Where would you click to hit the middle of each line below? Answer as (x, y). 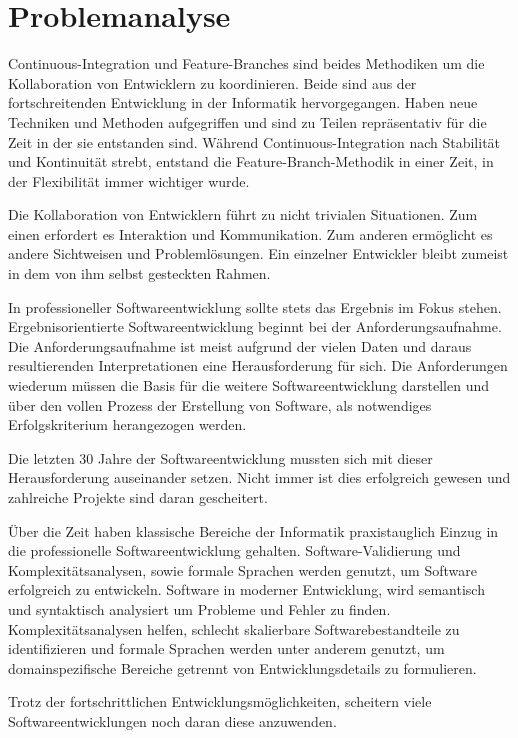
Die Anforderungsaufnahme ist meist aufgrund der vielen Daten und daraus (240, 345)
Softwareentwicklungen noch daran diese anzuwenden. (172, 720)
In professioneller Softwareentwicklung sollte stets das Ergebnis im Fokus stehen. (255, 306)
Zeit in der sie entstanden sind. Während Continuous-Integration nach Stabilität (254, 141)
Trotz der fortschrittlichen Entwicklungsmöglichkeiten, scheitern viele (220, 701)
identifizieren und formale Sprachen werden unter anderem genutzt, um (226, 648)
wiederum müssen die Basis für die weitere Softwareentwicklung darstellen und (249, 385)
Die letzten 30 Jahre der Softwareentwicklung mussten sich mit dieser (220, 457)
